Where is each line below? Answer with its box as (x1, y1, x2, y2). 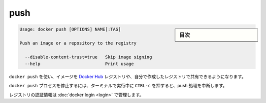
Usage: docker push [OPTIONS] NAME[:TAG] (19, 27, 121, 32)
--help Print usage (25, 61, 134, 67)
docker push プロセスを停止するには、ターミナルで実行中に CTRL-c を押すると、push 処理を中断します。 (9, 83, 228, 89)
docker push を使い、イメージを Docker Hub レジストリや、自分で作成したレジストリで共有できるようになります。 (9, 74, 246, 80)
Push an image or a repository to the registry (19, 40, 136, 46)
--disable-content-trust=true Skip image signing (25, 54, 152, 60)
